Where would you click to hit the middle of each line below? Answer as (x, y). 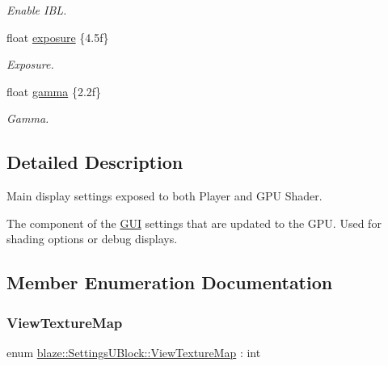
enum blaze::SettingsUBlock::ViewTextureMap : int (134, 352)
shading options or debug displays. (92, 239)
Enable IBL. (37, 10)
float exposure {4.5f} (58, 37)
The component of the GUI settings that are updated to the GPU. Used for (194, 223)
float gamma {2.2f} (54, 91)
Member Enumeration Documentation (170, 282)
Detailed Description (95, 162)
